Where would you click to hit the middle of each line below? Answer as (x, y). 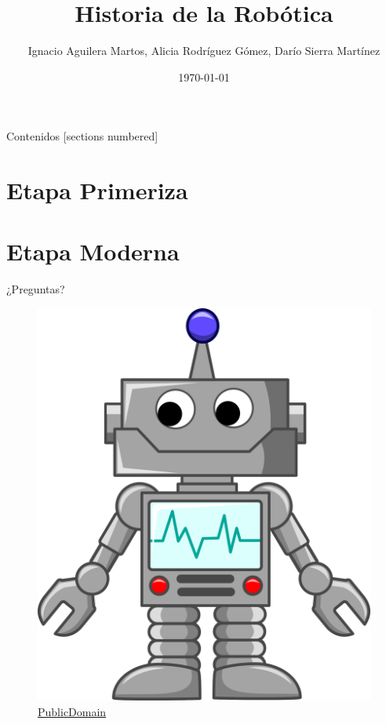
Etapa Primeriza (97, 190)
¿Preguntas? (36, 289)
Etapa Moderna (93, 251)
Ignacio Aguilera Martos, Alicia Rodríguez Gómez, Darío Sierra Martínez (204, 51)
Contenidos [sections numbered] (82, 136)
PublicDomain (72, 711)
